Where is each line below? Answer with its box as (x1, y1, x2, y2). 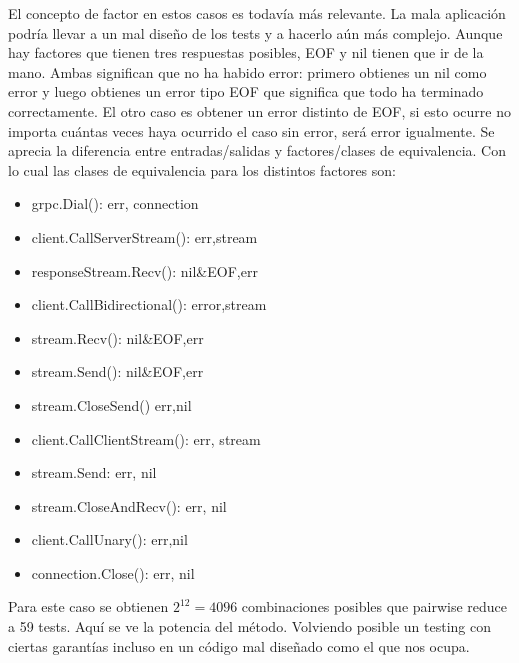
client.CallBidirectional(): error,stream (31, 294, 267, 315)
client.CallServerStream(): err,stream (31, 226, 258, 247)
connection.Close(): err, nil (31, 562, 195, 583)
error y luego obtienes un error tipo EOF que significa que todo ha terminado (8, 81, 484, 102)
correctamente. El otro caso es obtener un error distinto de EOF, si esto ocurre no (8, 100, 511, 121)
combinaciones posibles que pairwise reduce (241, 596, 508, 617)
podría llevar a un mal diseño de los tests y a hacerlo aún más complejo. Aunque (8, 22, 503, 43)
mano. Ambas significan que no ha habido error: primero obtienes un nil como (8, 61, 487, 82)
